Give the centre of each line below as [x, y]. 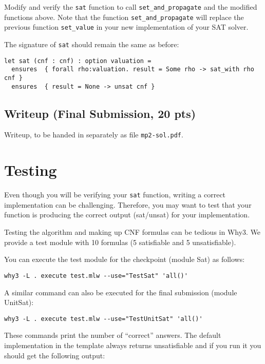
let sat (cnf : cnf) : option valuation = [78, 61]
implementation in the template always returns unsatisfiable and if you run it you [133, 345]
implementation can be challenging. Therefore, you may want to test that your [128, 204]
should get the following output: [55, 355]
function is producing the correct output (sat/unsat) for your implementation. [127, 215]
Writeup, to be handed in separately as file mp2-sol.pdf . [94, 135]
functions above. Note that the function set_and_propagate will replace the [124, 17]
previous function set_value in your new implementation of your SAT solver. [126, 27]
